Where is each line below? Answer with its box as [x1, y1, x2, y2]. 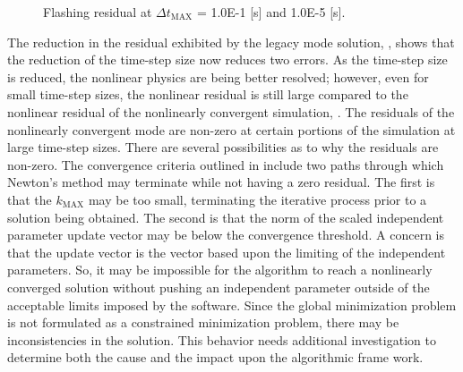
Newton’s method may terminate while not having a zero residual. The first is [7, 173, 435, 191]
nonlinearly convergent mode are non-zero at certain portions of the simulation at [7, 120, 456, 139]
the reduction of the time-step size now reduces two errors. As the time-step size [7, 50, 448, 69]
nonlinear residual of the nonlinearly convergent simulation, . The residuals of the [7, 102, 455, 121]
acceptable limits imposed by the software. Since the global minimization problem [7, 295, 457, 314]
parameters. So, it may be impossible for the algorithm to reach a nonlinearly [7, 260, 433, 279]
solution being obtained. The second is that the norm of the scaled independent [7, 207, 444, 226]
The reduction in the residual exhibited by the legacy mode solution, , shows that [7, 32, 455, 51]
